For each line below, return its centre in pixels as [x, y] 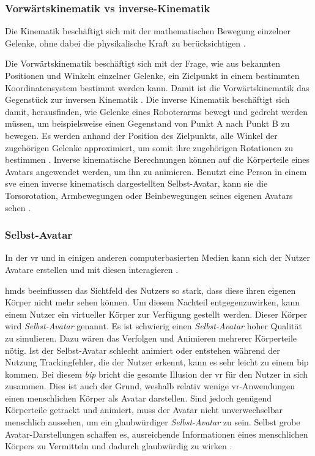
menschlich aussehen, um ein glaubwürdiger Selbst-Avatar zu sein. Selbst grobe [153, 422]
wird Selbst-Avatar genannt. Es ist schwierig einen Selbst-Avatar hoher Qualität [154, 326]
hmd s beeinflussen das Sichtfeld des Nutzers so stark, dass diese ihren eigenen [150, 290]
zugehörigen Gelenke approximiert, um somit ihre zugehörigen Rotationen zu [149, 147]
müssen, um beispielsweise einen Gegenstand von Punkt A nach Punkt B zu [147, 123]
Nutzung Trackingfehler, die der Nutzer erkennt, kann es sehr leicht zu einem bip [157, 362]
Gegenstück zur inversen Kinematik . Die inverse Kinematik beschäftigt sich [147, 99]
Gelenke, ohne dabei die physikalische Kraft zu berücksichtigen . [125, 43]
